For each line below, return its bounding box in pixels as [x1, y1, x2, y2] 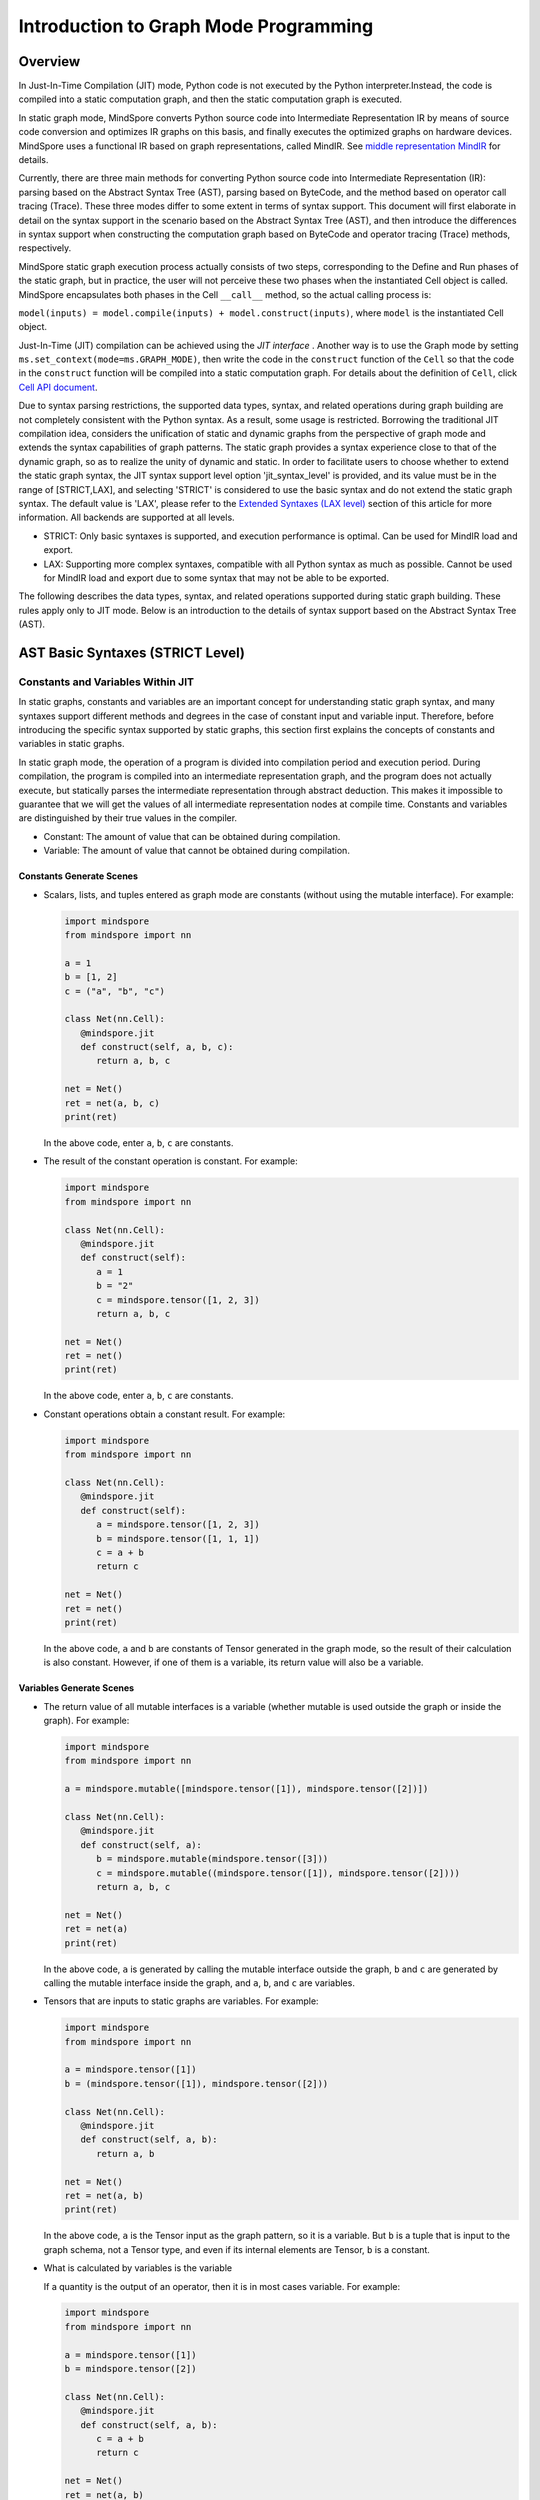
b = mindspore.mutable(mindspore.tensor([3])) [96, 1853, 329, 1865]
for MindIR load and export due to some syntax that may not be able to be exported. [43, 571, 390, 584]
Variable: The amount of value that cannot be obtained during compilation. [43, 845, 350, 857]
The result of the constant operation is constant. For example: [43, 1155, 299, 1167]
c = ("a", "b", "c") [64, 985, 165, 997]
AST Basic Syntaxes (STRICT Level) [18, 644, 245, 661]
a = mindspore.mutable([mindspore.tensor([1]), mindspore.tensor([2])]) [64, 1783, 429, 1795]
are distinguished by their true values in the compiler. [18, 812, 238, 824]
